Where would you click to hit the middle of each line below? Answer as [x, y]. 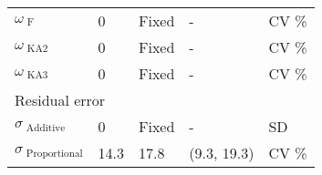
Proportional [54, 153]
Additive [46, 128]
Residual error [60, 100]
